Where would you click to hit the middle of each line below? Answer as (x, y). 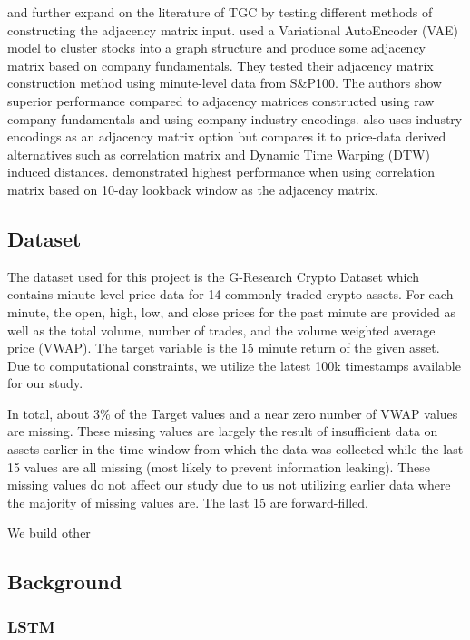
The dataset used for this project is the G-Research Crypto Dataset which (214, 276)
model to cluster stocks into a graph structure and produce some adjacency (217, 48)
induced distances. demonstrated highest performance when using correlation (221, 172)
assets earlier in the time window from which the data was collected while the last (235, 449)
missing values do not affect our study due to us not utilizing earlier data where (229, 485)
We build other (49, 533)
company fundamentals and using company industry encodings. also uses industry (235, 118)
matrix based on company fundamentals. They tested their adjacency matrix (220, 65)
